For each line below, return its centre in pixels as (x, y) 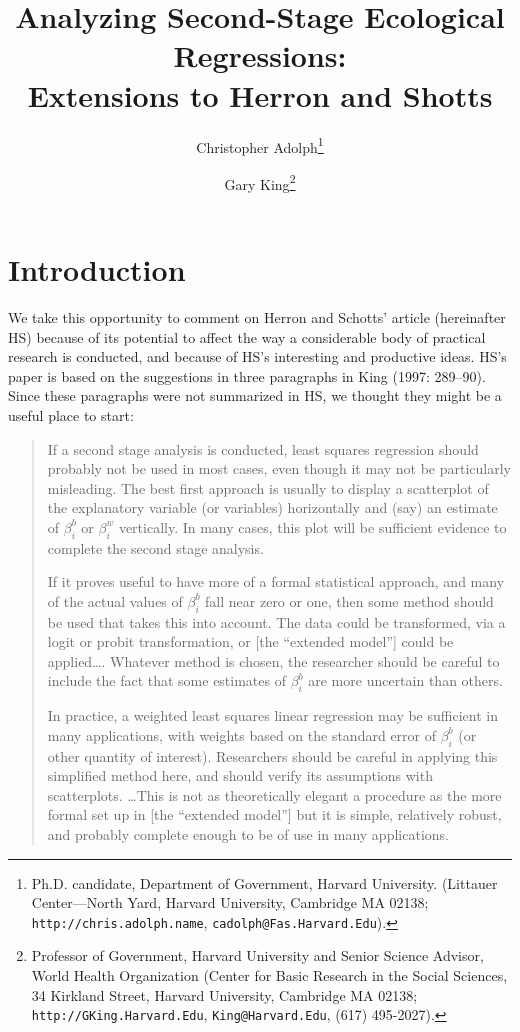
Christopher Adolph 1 (260, 145)
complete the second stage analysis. (155, 547)
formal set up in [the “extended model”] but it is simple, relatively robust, (274, 814)
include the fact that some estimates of (166, 680)
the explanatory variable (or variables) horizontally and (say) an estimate (272, 507)
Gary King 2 (260, 182)
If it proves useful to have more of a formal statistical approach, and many (276, 581)
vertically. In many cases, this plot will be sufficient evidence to (312, 526)
